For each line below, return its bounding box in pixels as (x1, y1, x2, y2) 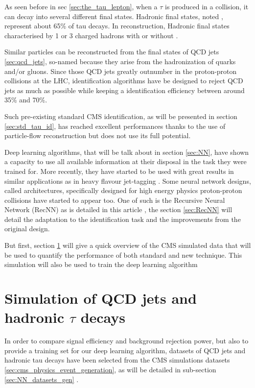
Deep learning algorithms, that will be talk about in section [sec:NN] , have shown (4, 146, 249, 157)
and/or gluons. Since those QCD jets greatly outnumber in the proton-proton (4, 66, 237, 76)
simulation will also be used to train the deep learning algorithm (4, 259, 198, 269)
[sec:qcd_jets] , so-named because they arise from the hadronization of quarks (4, 56, 236, 66)
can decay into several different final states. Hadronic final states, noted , (4, 11, 223, 21)
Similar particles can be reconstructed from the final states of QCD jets (4, 47, 219, 57)
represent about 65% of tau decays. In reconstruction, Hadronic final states (4, 21, 230, 31)
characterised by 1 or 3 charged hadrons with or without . (4, 30, 178, 40)
